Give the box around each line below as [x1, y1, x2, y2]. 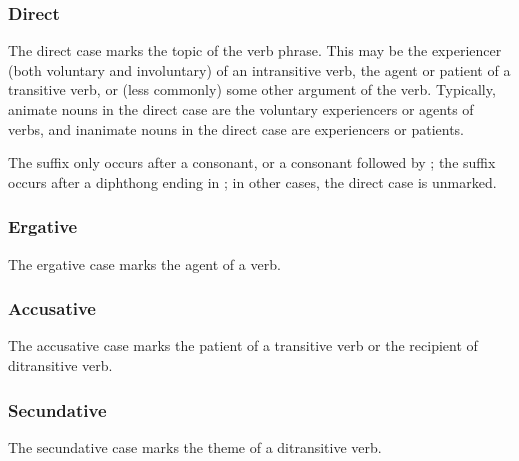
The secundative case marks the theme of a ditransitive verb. [8, 436, 382, 457]
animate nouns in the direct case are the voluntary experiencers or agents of [8, 99, 474, 119]
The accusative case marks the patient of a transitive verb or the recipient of [8, 335, 478, 356]
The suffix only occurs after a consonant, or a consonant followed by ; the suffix [8, 152, 496, 173]
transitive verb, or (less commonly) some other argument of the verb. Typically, [8, 79, 496, 100]
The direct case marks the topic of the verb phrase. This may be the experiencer [8, 40, 502, 61]
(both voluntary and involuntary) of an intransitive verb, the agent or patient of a [8, 59, 511, 80]
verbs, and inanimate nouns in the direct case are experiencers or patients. [8, 118, 464, 139]
